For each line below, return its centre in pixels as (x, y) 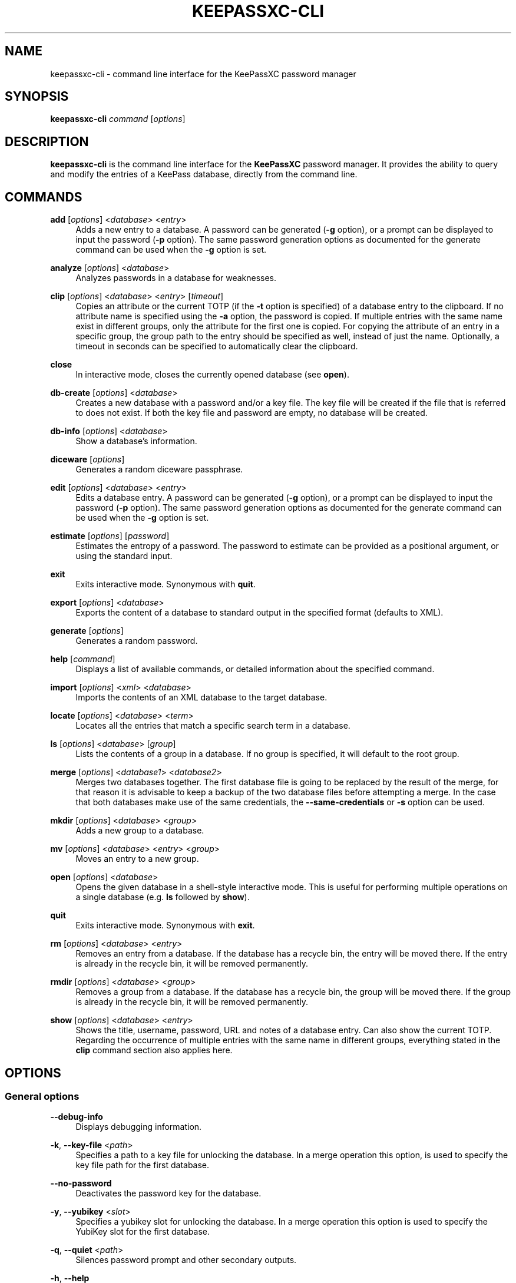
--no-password (81, 1183)
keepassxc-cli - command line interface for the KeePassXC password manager (203, 74)
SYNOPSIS (37, 97)
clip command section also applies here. (154, 1050)
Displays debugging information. (139, 1127)
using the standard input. (124, 556)
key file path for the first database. (143, 1165)
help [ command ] (83, 659)
